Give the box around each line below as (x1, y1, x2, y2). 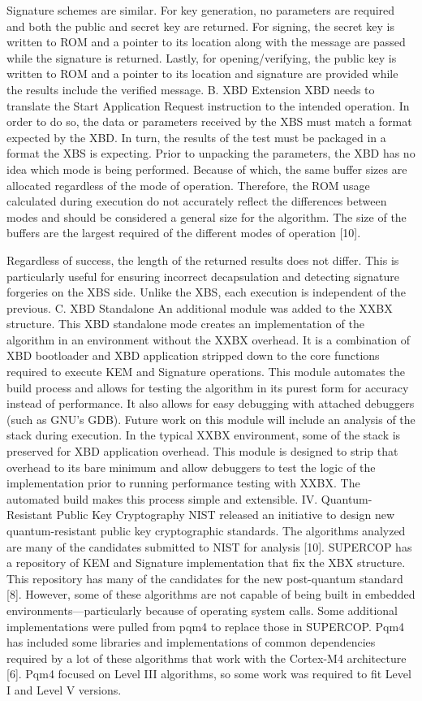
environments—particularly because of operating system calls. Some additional (6, 601, 398, 618)
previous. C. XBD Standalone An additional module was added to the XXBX (6, 299, 393, 316)
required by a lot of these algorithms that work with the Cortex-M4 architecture (6, 649, 407, 666)
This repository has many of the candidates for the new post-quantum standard (6, 569, 403, 586)
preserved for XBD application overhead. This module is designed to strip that (6, 443, 398, 460)
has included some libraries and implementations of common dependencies (6, 634, 376, 651)
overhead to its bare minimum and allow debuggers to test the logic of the (6, 458, 376, 475)
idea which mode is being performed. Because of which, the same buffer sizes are (6, 160, 407, 177)
